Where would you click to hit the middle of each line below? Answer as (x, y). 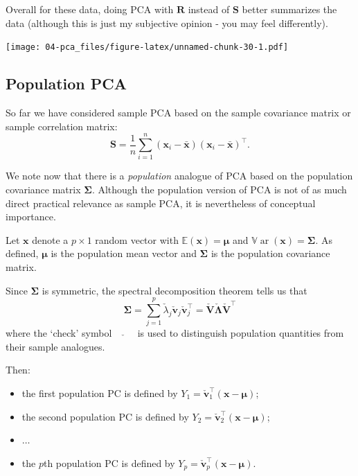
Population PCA (66, 83)
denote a (50, 239)
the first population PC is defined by (100, 393)
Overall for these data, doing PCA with (90, 9)
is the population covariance (270, 253)
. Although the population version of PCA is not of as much (219, 189)
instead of (209, 9)
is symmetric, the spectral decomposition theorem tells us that (174, 290)
